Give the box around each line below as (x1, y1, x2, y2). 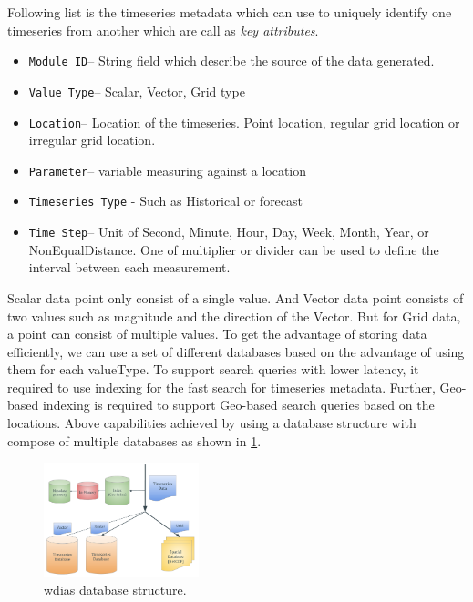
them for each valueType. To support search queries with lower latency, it (7, 360, 419, 379)
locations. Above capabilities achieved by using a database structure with (7, 413, 416, 433)
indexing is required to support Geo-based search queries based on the (42, 395, 435, 414)
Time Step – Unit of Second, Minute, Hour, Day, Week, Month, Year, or (28, 222, 429, 241)
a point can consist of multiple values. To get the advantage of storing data (7, 324, 427, 343)
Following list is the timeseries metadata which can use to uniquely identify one (7, 3, 452, 21)
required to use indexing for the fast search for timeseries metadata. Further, (7, 377, 436, 396)
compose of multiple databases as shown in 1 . (7, 431, 262, 450)
